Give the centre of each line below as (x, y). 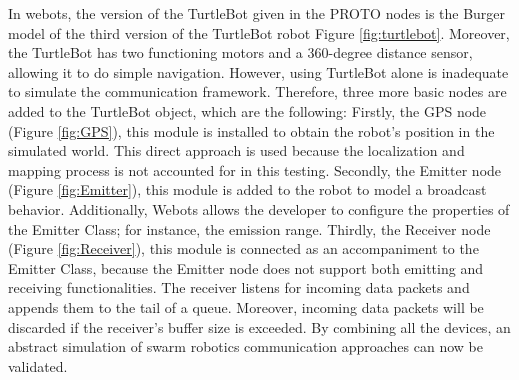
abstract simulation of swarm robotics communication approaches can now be (245, 346)
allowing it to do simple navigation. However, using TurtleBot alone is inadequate (258, 71)
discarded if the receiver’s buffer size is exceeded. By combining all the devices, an (259, 326)
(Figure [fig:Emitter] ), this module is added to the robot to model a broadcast (247, 189)
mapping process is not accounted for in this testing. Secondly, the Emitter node (255, 169)
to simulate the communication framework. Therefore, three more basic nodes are (257, 91)
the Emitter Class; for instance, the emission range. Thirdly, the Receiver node (249, 228)
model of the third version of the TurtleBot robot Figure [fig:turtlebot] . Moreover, (259, 32)
